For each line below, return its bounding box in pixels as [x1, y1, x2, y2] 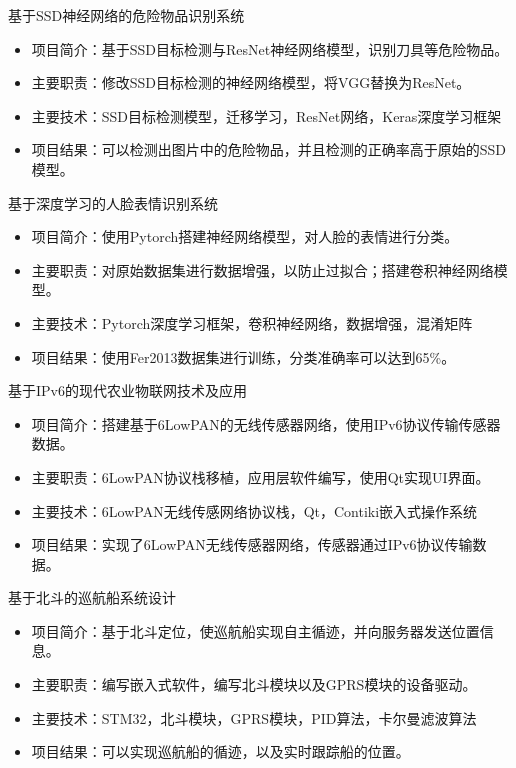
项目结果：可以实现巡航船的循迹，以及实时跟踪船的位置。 [31, 741, 410, 762]
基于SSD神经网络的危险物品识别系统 [8, 5, 245, 25]
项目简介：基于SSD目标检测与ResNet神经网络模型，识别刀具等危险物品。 [31, 38, 509, 59]
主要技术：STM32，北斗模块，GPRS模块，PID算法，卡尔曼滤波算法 [31, 707, 477, 728]
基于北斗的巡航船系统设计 [8, 587, 176, 608]
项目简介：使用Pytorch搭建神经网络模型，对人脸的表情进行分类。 [31, 226, 459, 247]
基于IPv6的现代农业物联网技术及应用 [8, 380, 247, 401]
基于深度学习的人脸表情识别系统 [8, 192, 218, 213]
